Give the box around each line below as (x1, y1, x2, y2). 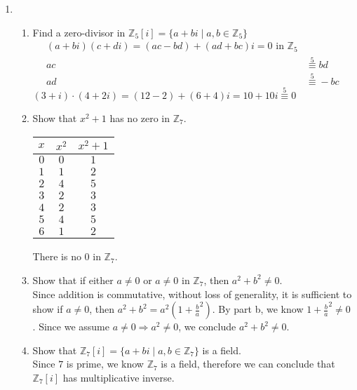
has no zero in (109, 110, 170, 125)
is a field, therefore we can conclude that (161, 356, 335, 371)
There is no (32, 249, 81, 264)
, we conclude (178, 319, 236, 334)
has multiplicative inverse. (62, 370, 175, 384)
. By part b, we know (212, 302, 304, 316)
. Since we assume (32, 319, 109, 334)
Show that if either (32, 272, 114, 287)
